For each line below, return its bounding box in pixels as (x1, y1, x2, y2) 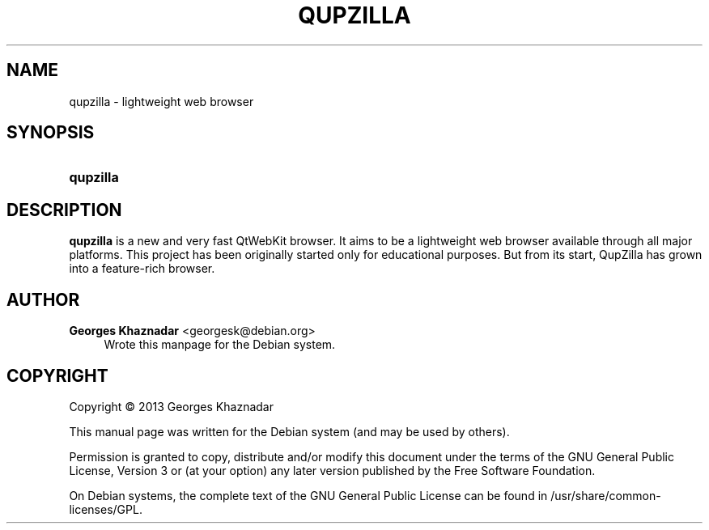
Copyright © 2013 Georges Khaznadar (69, 399, 274, 413)
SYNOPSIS (6, 122, 95, 143)
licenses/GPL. (69, 502, 142, 516)
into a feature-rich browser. (69, 261, 215, 276)
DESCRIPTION (6, 199, 122, 220)
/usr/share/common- (550, 488, 661, 502)
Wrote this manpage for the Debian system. (104, 337, 336, 352)
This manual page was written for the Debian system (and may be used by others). (69, 424, 510, 439)
